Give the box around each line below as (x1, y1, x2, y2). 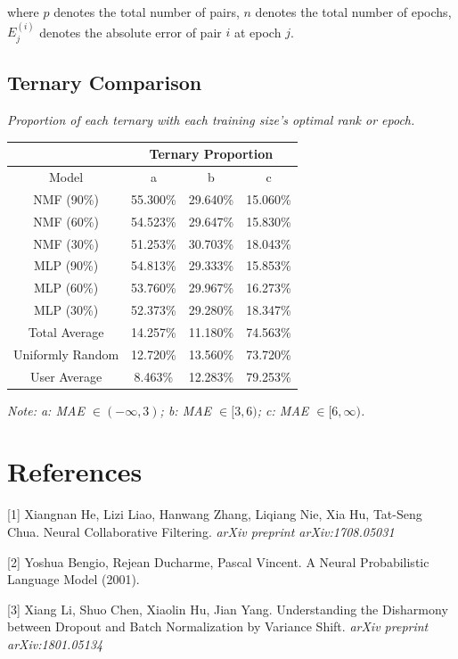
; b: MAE (159, 400, 212, 419)
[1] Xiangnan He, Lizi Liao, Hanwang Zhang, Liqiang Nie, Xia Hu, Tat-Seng (7, 505, 422, 523)
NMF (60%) (33, 211, 99, 230)
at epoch (233, 22, 282, 41)
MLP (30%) (33, 301, 99, 319)
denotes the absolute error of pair (39, 22, 222, 41)
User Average (29, 367, 102, 385)
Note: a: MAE (7, 400, 85, 419)
